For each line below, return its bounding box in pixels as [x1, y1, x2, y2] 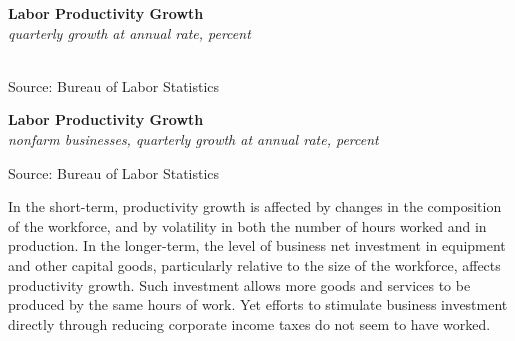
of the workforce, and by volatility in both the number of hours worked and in [8, 215, 487, 236]
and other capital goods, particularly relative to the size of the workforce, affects [8, 254, 501, 275]
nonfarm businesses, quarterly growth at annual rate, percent [8, 128, 379, 149]
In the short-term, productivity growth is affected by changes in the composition [8, 196, 502, 217]
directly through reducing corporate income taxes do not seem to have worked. [8, 313, 491, 334]
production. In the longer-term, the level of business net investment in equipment [8, 235, 506, 256]
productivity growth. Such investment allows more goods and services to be [8, 274, 471, 295]
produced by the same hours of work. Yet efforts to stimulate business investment [8, 294, 508, 315]
